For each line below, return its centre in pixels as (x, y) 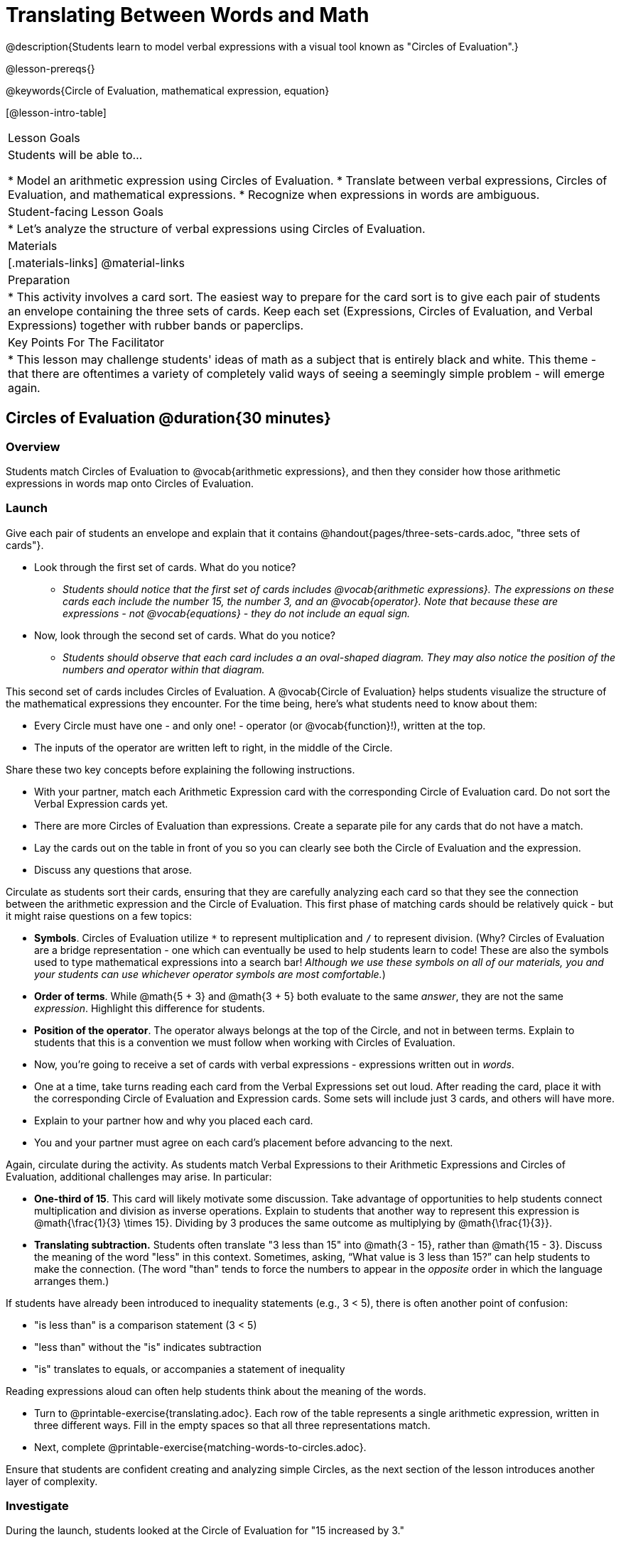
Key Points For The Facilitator (86, 342)
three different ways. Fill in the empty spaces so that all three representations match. (232, 1425)
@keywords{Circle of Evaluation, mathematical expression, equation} (168, 90)
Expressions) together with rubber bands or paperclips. (156, 325)
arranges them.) (72, 1281)
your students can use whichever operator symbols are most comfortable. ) (210, 974)
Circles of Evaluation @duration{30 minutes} (168, 418)
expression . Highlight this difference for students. (150, 1008)
